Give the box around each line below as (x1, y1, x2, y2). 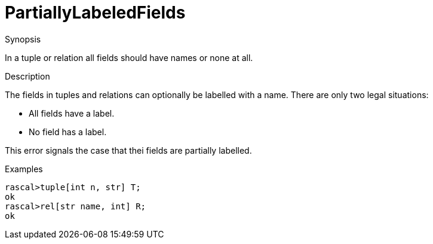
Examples (5, 163, 43, 174)
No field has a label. (29, 126, 107, 137)
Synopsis (5, 33, 41, 44)
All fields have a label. (29, 108, 115, 118)
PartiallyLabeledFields (5, 2, 186, 23)
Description (5, 71, 50, 81)
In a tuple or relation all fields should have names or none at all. (5, 52, 253, 63)
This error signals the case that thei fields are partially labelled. (5, 145, 252, 155)
